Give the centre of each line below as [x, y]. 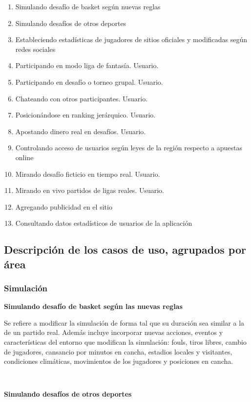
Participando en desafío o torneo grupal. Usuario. [89, 82]
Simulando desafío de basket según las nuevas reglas [93, 306]
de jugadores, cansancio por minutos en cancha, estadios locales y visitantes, [118, 351]
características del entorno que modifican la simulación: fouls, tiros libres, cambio [125, 342]
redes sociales [35, 49]
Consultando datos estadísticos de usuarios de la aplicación [104, 223]
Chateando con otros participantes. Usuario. [82, 98]
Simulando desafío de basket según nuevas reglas [88, 6]
